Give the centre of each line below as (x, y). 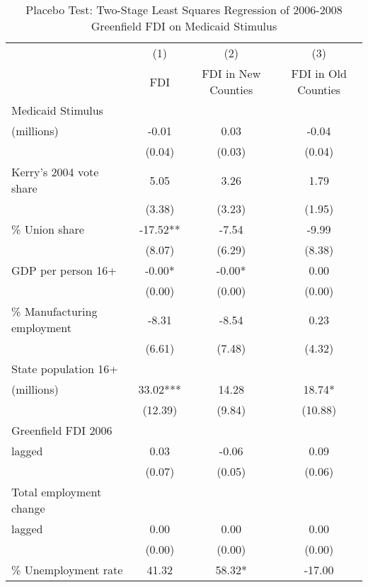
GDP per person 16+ (64, 270)
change (28, 508)
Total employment (57, 492)
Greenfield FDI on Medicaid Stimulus (184, 26)
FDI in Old (319, 73)
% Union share (48, 229)
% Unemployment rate (67, 570)
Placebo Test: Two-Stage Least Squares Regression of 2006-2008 (184, 10)
